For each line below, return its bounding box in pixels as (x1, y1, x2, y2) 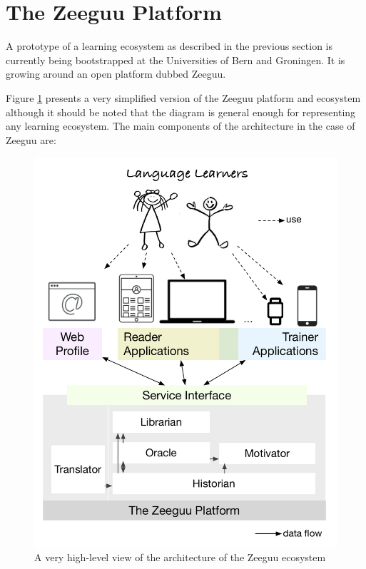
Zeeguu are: (6, 132, 56, 147)
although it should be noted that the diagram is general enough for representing (6, 104, 356, 119)
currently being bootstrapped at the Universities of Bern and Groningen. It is (6, 52, 345, 67)
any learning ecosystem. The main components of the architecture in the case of (6, 118, 355, 133)
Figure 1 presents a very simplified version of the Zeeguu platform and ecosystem (6, 90, 361, 105)
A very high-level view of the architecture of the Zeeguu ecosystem (34, 550, 326, 565)
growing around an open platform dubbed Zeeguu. (6, 66, 226, 81)
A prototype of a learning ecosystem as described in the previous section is (6, 39, 332, 53)
